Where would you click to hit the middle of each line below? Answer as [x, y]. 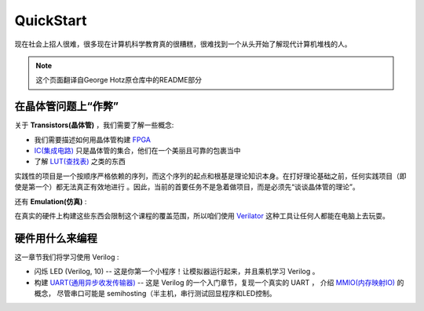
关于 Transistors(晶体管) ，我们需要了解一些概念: [94, 125]
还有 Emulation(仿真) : [51, 201]
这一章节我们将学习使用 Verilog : [67, 257]
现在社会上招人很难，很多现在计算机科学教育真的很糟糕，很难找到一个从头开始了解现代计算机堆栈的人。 [183, 44]
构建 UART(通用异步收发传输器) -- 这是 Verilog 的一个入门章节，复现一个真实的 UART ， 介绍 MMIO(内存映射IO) [215, 282]
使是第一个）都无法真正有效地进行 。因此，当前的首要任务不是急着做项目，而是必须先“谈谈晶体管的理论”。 [187, 187]
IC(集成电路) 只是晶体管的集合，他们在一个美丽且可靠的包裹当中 [137, 151]
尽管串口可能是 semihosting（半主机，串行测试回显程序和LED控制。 [166, 294]
